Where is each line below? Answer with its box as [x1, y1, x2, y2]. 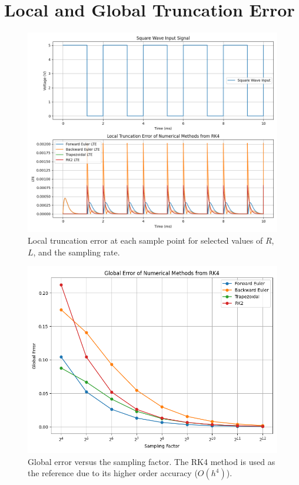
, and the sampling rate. [33, 245, 120, 258]
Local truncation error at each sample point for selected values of [28, 234, 263, 246]
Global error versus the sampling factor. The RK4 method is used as [28, 455, 275, 467]
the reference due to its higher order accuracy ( [28, 467, 198, 479]
